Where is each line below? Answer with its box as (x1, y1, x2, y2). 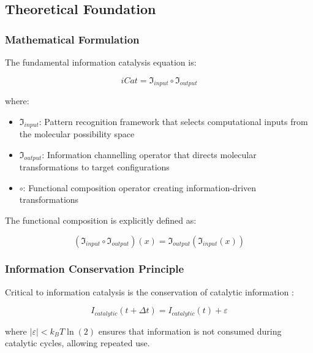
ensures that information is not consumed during (98, 324, 282, 337)
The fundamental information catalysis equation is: (5, 56, 197, 68)
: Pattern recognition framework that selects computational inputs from (39, 115, 308, 127)
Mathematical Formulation (5, 31, 140, 47)
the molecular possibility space (19, 127, 135, 140)
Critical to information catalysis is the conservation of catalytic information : (5, 285, 294, 298)
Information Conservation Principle (5, 261, 184, 276)
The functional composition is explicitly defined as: (5, 213, 197, 226)
